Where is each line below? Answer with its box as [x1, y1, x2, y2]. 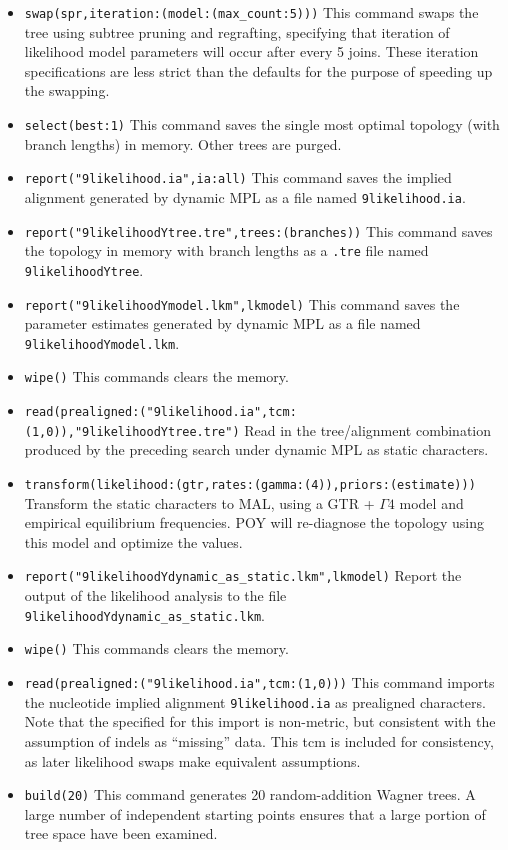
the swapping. [24, 80, 110, 101]
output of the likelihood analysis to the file [24, 585, 287, 606]
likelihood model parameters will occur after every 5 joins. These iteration [24, 41, 479, 62]
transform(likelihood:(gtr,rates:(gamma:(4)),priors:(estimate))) [24, 478, 476, 493]
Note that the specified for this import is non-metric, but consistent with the [24, 711, 496, 732]
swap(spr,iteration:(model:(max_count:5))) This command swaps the [24, 2, 479, 22]
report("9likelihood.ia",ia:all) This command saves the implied [24, 167, 452, 188]
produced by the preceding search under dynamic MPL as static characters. [24, 439, 489, 460]
